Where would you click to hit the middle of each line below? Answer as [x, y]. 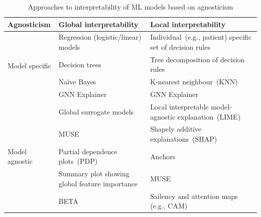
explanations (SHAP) [184, 139]
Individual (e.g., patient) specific [201, 37]
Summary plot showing [94, 174]
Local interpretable [179, 106]
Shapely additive [176, 129]
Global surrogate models [96, 111]
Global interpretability [98, 24]
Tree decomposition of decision [198, 59]
